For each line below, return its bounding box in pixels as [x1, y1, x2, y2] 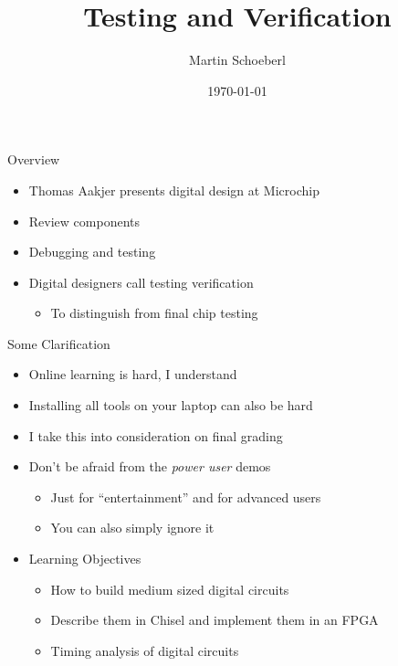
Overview [7, 150, 60, 169]
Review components [28, 211, 140, 230]
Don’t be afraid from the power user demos [28, 457, 271, 476]
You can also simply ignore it [50, 518, 215, 537]
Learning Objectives [28, 549, 141, 568]
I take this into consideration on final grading [28, 426, 283, 445]
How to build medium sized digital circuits [50, 579, 289, 598]
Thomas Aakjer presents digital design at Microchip [28, 180, 319, 199]
